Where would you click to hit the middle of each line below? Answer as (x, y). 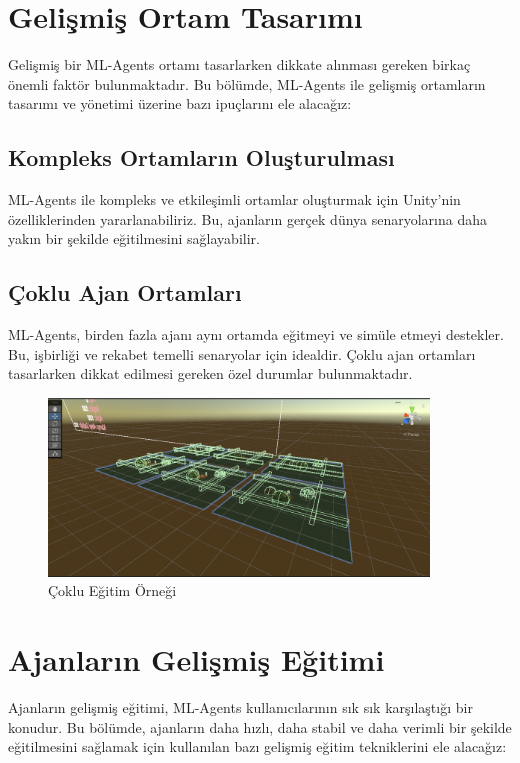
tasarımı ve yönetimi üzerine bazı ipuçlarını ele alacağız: (180, 103)
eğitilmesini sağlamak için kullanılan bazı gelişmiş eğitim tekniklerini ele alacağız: (257, 746)
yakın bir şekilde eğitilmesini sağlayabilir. (134, 238)
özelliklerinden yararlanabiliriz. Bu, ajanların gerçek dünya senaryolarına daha (248, 218)
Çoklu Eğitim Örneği (112, 590)
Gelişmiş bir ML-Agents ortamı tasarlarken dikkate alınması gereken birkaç (239, 64)
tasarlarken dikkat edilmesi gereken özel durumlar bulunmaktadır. (210, 373)
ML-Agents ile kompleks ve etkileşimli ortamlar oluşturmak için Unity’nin (234, 199)
